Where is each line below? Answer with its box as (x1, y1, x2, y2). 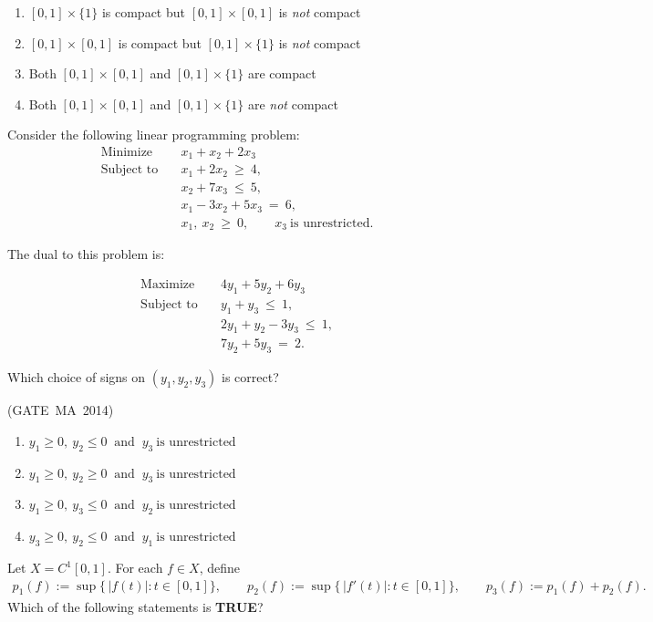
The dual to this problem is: (7, 244, 165, 264)
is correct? (221, 368, 279, 387)
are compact (247, 64, 316, 83)
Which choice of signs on (7, 368, 146, 387)
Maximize (140, 278, 195, 291)
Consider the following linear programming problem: (7, 125, 300, 144)
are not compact (247, 94, 339, 113)
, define (199, 558, 240, 577)
